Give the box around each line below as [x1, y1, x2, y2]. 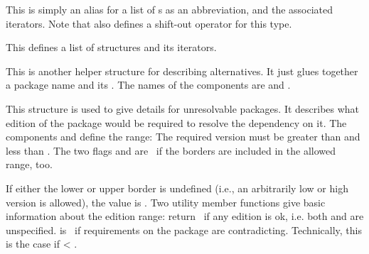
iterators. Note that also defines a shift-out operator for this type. [6, 16, 292, 31]
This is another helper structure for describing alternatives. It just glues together [6, 63, 358, 78]
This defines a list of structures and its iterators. [6, 40, 217, 55]
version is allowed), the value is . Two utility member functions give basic [6, 194, 326, 209]
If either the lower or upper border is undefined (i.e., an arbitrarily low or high [6, 180, 348, 195]
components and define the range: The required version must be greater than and [6, 129, 360, 144]
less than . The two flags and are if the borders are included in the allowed [6, 143, 336, 158]
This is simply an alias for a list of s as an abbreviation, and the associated [6, 2, 333, 16]
